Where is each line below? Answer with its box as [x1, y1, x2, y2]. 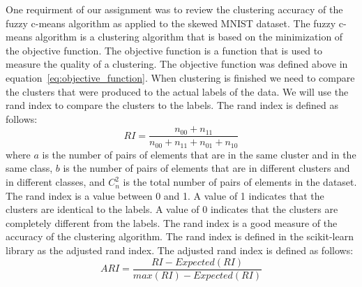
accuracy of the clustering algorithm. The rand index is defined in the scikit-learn [6, 229, 354, 244]
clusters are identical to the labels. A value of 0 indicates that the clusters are [6, 202, 338, 216]
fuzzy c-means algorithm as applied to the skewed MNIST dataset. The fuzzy [6, 15, 336, 30]
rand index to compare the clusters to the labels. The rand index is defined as [6, 98, 338, 112]
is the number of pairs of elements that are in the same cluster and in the [42, 147, 356, 161]
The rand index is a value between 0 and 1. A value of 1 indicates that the [6, 188, 324, 203]
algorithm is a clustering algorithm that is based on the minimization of [35, 29, 343, 44]
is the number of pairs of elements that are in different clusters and [63, 161, 350, 175]
